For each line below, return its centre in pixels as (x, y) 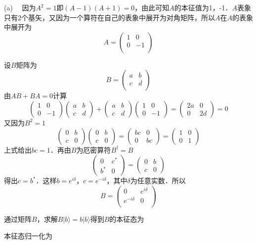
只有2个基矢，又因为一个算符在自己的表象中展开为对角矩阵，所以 (109, 17)
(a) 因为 (20, 7)
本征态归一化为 (28, 235)
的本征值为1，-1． (203, 7)
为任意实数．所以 (158, 181)
